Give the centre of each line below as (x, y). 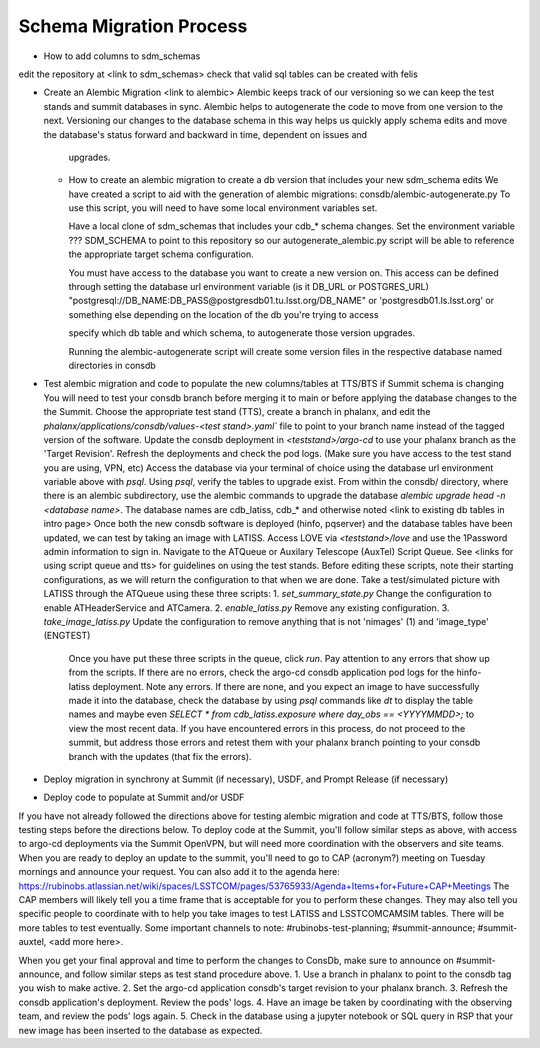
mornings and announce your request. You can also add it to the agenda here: (179, 872)
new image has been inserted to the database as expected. (140, 1030)
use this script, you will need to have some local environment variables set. (223, 208)
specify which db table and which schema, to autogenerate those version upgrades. (241, 333)
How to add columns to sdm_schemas (122, 56)
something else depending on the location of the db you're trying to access (223, 314)
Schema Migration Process (133, 26)
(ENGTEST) (67, 636)
